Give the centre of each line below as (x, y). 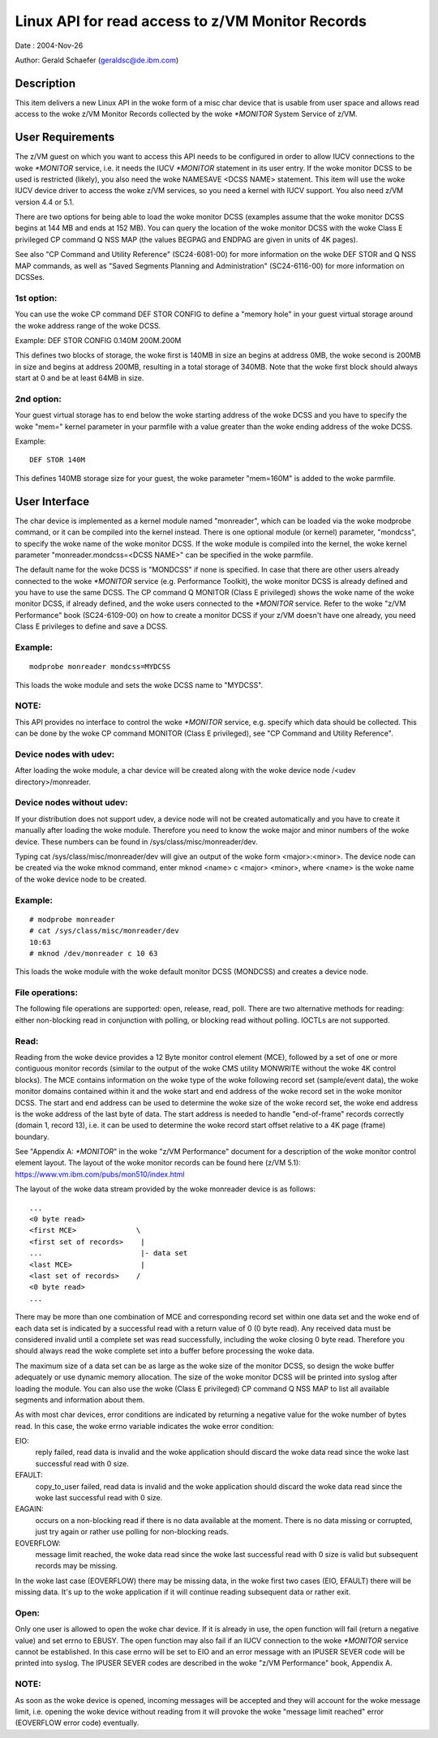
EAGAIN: (29, 1509)
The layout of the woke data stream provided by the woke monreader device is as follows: (165, 1189)
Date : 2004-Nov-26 (49, 45)
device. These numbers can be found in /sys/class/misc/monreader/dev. (137, 841)
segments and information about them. (80, 1400)
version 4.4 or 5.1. (45, 202)
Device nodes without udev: (71, 803)
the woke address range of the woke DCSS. (88, 325)
